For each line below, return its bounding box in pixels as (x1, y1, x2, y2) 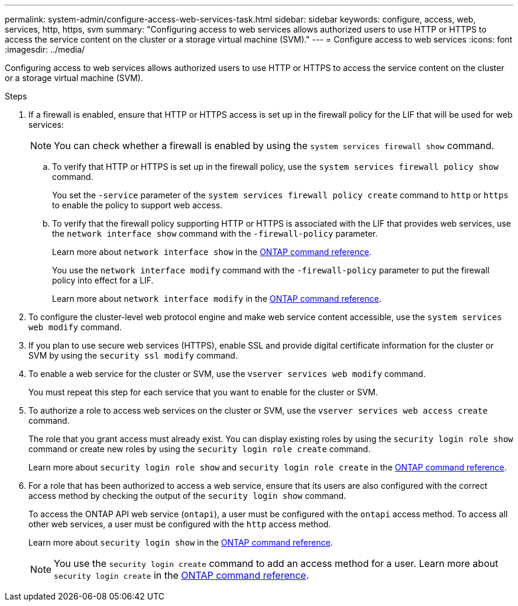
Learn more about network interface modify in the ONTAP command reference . (52, 294, 382, 304)
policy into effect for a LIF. (52, 275, 154, 285)
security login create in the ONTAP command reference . (54, 569, 309, 581)
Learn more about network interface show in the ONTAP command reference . (52, 247, 372, 257)
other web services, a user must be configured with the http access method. (28, 519, 331, 529)
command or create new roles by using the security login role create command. (28, 444, 371, 454)
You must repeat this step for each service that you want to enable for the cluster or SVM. (28, 387, 378, 397)
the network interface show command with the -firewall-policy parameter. (52, 228, 378, 238)
